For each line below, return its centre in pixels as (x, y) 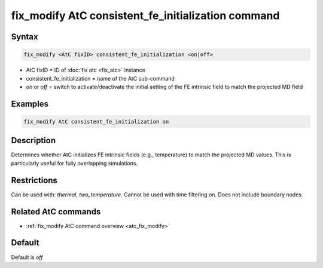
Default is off (27, 257)
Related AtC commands (56, 212)
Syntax (25, 37)
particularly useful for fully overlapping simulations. (74, 163)
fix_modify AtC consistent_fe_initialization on (96, 121)
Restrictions (34, 180)
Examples (30, 104)
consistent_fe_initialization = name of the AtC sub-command (100, 78)
